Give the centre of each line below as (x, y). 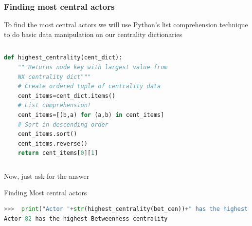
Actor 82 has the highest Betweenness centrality (86, 218)
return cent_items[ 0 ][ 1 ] (58, 153)
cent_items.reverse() (53, 143)
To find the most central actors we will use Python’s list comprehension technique (126, 25)
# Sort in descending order (63, 124)
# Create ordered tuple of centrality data (89, 86)
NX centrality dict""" (54, 77)
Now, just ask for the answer (47, 176)
